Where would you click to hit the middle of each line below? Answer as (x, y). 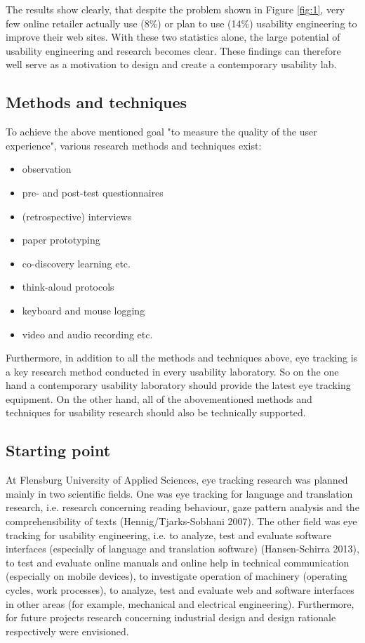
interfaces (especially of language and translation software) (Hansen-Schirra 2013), (182, 549)
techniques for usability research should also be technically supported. (156, 412)
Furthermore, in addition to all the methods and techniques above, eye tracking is (182, 358)
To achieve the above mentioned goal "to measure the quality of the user (161, 132)
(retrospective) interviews (77, 216)
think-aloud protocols (68, 287)
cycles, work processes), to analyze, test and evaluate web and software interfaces (180, 590)
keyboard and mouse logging (84, 310)
